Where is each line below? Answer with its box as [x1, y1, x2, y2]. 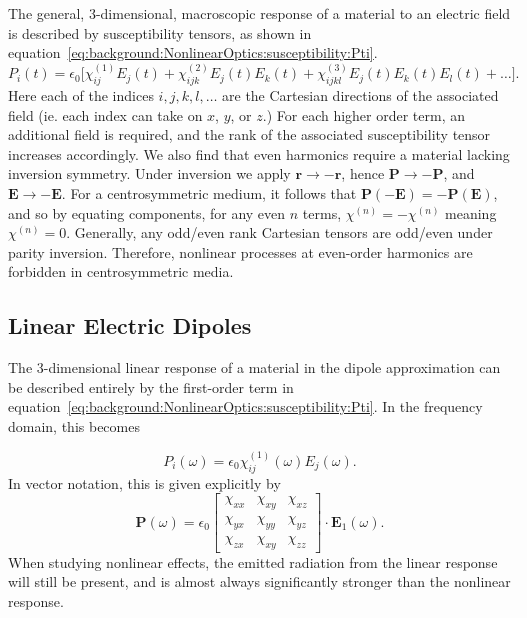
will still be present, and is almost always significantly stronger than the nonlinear [8, 571, 511, 592]
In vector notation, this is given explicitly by [8, 472, 281, 493]
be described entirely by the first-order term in [8, 376, 294, 397]
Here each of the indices [8, 85, 154, 106]
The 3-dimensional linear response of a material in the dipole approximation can [8, 357, 501, 378]
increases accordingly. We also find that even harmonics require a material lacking [8, 143, 510, 164]
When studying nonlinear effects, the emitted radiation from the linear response [8, 551, 498, 572]
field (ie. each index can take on [8, 104, 203, 125]
